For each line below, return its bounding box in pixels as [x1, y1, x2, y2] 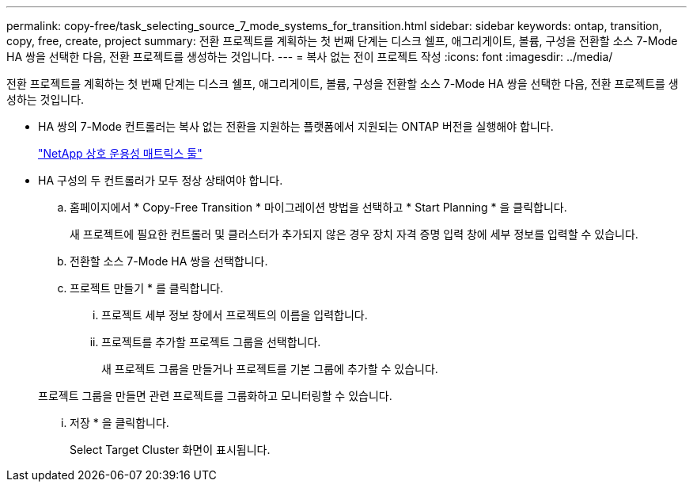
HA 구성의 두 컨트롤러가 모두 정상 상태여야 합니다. [38, 173, 283, 187]
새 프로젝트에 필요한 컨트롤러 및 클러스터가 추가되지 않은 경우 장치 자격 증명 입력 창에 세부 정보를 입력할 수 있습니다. [70, 227, 638, 241]
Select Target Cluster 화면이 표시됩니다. [70, 443, 271, 456]
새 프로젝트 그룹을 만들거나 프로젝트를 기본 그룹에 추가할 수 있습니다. [101, 362, 438, 376]
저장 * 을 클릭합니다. [70, 416, 169, 429]
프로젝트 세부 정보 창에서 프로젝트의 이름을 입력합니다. [101, 308, 368, 322]
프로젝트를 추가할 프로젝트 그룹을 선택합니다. [101, 335, 321, 349]
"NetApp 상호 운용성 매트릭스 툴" [38, 147, 203, 160]
